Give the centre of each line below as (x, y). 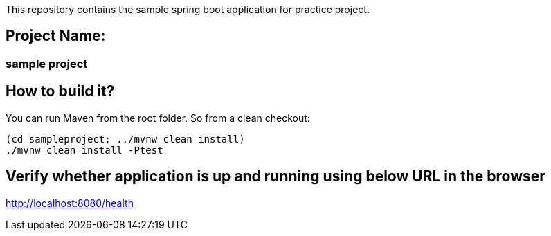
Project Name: (56, 36)
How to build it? (60, 91)
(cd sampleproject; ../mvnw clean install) (125, 139)
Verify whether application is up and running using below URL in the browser (275, 176)
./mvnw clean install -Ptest (84, 150)
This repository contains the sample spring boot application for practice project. (188, 9)
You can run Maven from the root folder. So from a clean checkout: (158, 118)
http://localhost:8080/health (70, 203)
